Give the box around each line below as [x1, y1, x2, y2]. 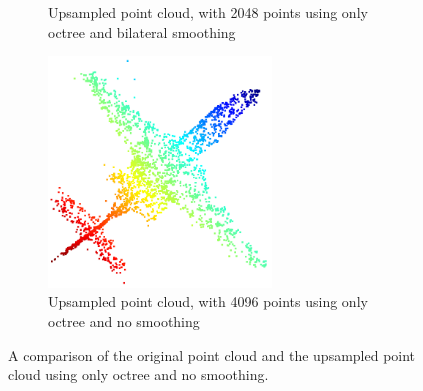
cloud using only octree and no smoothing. [8, 364, 269, 385]
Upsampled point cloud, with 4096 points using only [48, 291, 368, 312]
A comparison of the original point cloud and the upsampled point [8, 344, 416, 365]
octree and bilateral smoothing [48, 21, 236, 42]
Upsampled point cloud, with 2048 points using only [48, 2, 368, 22]
